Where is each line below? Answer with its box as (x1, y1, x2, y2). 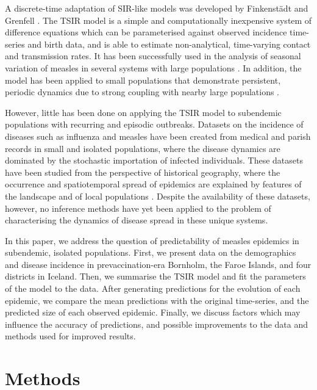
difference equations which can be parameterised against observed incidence (5, 26, 287, 38)
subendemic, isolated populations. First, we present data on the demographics (5, 246, 296, 259)
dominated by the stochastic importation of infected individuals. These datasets (5, 154, 303, 167)
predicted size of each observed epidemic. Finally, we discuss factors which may (5, 306, 301, 319)
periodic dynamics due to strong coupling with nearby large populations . (5, 85, 280, 98)
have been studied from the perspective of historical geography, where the (5, 165, 280, 178)
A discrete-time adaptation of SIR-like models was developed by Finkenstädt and (5, 2, 308, 14)
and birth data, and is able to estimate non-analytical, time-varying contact (27, 37, 311, 50)
